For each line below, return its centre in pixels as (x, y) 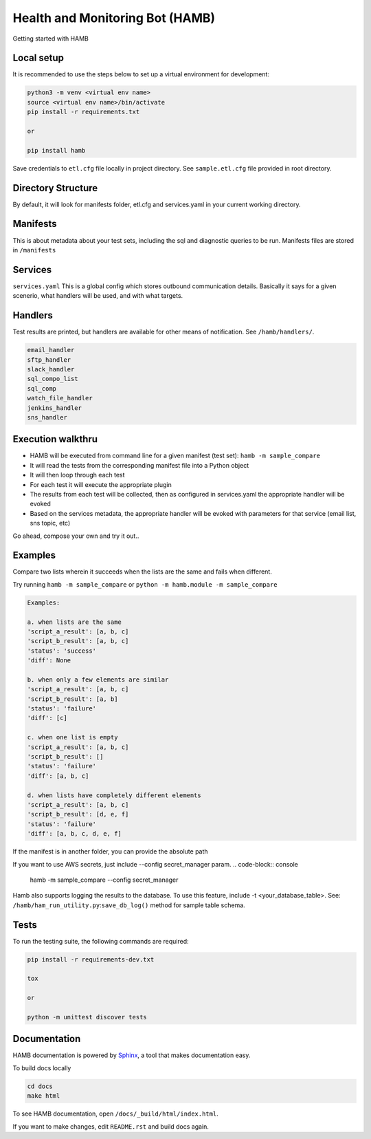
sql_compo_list (53, 379)
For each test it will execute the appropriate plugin (101, 484)
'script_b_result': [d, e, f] (78, 814)
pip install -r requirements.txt (83, 112)
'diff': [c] (47, 718)
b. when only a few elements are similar (98, 680)
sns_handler (47, 417)
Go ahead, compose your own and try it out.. (76, 536)
